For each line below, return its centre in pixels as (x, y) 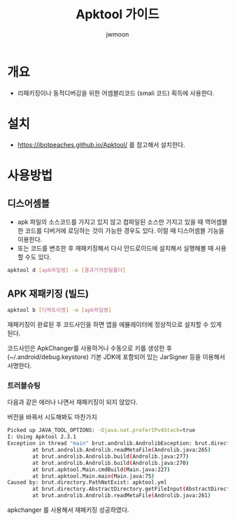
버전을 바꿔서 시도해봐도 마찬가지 (52, 417)
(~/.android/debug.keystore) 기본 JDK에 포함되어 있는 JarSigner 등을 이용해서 (116, 357)
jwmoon (117, 34)
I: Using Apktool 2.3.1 (42, 437)
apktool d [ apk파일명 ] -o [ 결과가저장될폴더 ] (66, 270)
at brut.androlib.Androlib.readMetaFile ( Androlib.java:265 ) (122, 450)
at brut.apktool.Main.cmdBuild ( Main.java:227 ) (101, 469)
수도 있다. (38, 257)
